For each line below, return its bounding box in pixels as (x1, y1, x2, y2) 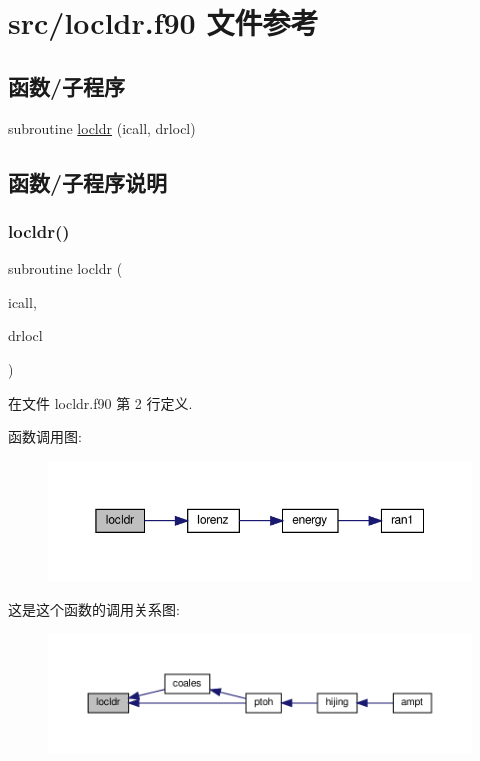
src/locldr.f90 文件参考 (8, 2, 319, 43)
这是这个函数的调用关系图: (8, 599, 180, 620)
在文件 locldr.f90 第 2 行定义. (8, 392, 193, 413)
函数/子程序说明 (8, 166, 168, 197)
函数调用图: (8, 426, 82, 447)
